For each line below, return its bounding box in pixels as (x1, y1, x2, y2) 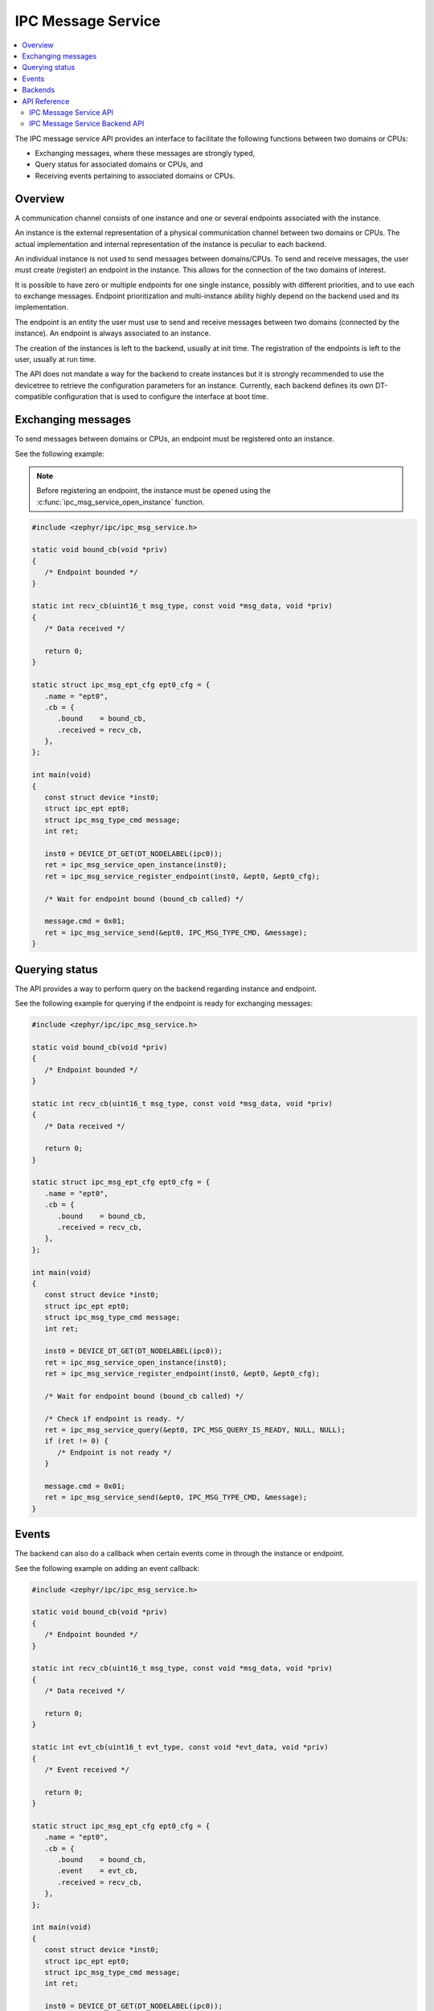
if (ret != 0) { (44, 1437, 108, 1446)
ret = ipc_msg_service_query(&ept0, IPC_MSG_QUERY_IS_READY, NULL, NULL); (44, 1425, 346, 1435)
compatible (14, 392, 52, 401)
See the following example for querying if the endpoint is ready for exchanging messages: (14, 998, 313, 1009)
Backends (22, 85, 55, 95)
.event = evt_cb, (57, 1866, 138, 1876)
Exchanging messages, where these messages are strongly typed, (35, 149, 256, 158)
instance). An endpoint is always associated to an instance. (14, 328, 211, 338)
